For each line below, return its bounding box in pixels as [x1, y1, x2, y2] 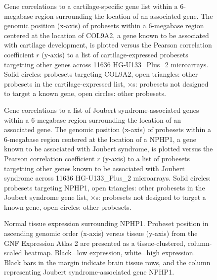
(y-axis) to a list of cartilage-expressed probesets [42, 49, 188, 59]
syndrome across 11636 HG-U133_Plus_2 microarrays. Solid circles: [4, 173, 211, 183]
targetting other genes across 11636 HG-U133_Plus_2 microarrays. [4, 59, 209, 69]
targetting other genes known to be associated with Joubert [4, 163, 185, 173]
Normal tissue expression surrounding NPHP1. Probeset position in [4, 218, 209, 229]
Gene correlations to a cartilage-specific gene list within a [4, 1, 178, 11]
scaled [4, 247, 22, 258]
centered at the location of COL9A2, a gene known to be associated [4, 30, 209, 40]
